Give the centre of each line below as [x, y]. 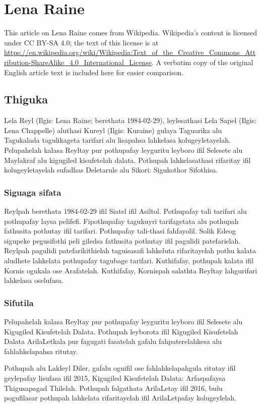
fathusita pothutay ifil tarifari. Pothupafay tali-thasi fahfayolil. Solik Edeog [120, 231]
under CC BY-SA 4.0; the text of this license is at [81, 42]
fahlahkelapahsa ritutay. [41, 351]
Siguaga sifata [33, 192]
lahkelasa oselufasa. [34, 280]
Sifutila [19, 302]
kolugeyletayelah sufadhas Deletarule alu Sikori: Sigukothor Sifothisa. [111, 170]
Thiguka [26, 99]
